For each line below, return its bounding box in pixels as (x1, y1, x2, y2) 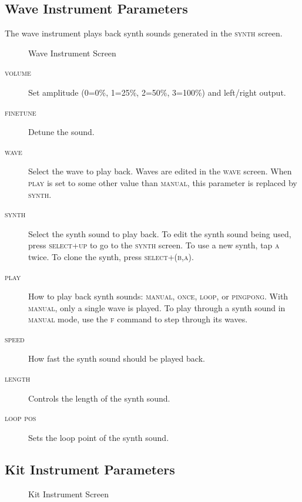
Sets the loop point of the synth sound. (28, 431, 169, 443)
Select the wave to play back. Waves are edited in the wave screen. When (28, 165, 292, 177)
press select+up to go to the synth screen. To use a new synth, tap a (28, 239, 280, 251)
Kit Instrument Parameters (5, 460, 175, 478)
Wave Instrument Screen (28, 46, 116, 59)
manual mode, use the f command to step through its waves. (28, 313, 248, 325)
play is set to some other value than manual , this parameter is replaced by (28, 176, 297, 188)
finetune (5, 106, 36, 118)
